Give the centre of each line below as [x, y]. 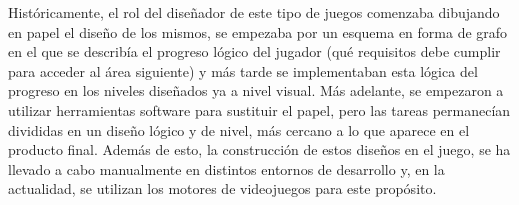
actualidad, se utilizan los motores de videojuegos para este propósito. [222, 188]
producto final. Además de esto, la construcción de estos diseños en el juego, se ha [259, 149]
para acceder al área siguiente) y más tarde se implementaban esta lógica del [243, 70]
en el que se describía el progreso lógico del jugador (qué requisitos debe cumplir [254, 51]
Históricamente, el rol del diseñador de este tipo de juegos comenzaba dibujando [254, 12]
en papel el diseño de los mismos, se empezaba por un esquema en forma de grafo [258, 31]
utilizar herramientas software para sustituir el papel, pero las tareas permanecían [259, 109]
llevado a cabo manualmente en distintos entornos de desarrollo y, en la [226, 168]
